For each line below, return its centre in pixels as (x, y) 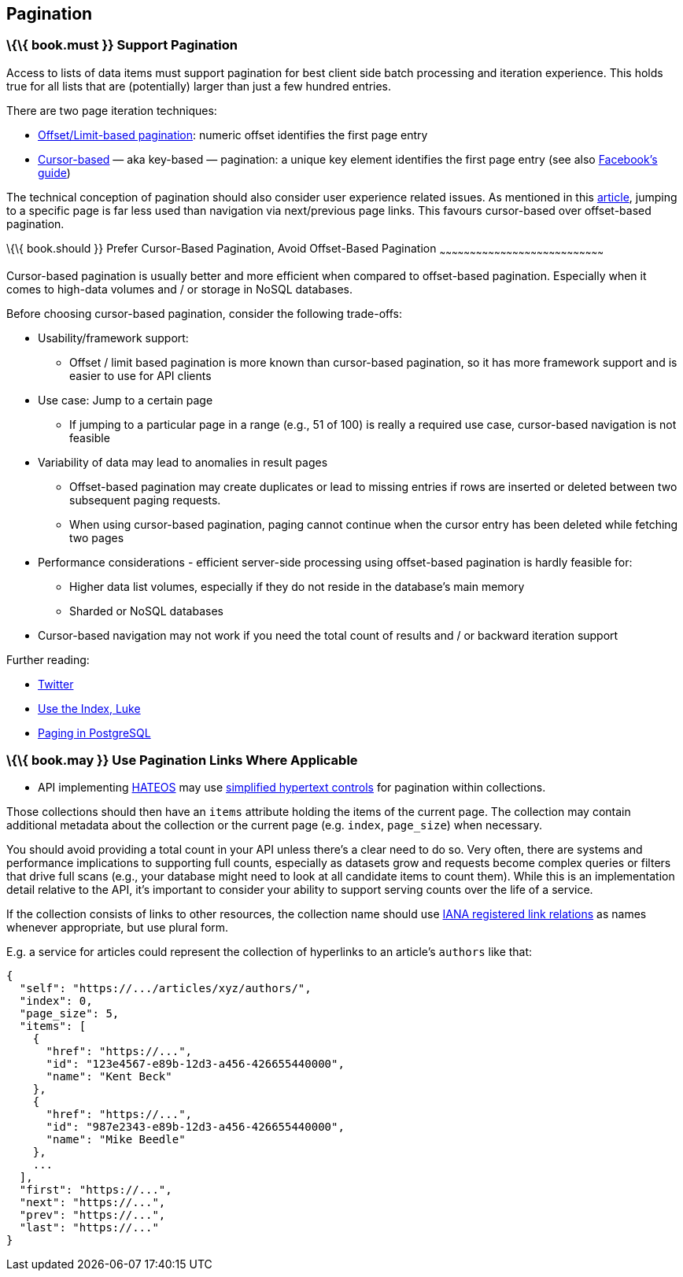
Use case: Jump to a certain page (126, 400)
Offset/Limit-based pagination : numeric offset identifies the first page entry (233, 135)
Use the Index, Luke (89, 708)
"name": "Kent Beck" (109, 1077)
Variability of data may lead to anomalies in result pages (183, 462)
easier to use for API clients (140, 375)
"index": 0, (56, 1001)
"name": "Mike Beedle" (116, 1140)
